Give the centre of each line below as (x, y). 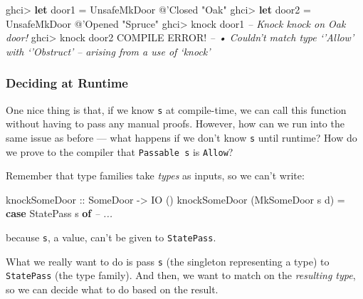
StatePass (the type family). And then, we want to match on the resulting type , (181, 275)
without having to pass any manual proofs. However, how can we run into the (175, 124)
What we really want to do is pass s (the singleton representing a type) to (168, 261)
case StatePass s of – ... (59, 213)
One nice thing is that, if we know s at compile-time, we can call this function (176, 109)
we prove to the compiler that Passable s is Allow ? (120, 151)
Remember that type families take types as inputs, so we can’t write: (155, 175)
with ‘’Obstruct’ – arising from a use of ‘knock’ (108, 51)
